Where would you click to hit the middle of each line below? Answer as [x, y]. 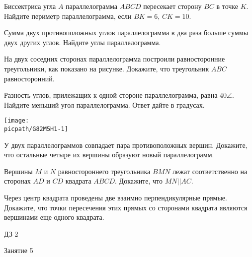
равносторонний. [29, 78]
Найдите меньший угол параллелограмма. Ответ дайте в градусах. [104, 104]
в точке [227, 6]
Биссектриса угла [30, 6]
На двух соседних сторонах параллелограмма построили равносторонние [115, 59]
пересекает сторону [172, 6]
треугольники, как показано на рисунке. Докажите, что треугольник [107, 68]
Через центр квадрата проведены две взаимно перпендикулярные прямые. [116, 198]
